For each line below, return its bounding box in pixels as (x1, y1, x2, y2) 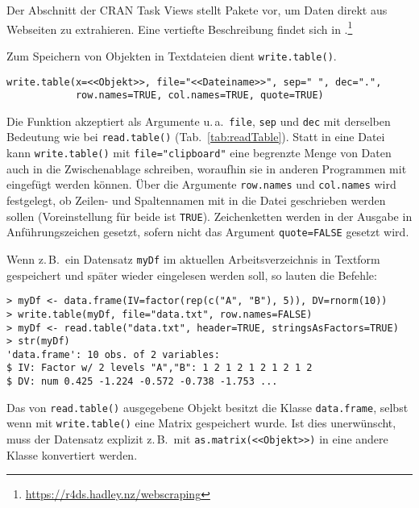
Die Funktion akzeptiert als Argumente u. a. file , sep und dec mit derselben (6, 112, 391, 129)
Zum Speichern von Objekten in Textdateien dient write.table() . (6, 47, 337, 64)
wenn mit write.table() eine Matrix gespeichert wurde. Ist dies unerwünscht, (6, 414, 396, 431)
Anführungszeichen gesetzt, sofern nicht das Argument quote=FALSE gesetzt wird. (6, 223, 409, 240)
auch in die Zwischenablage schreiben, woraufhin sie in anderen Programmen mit (6, 160, 407, 177)
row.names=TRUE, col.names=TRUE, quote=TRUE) (75, 90, 324, 102)
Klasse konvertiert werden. (6, 446, 138, 463)
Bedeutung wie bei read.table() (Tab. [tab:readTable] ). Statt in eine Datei (6, 128, 385, 145)
